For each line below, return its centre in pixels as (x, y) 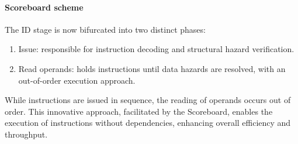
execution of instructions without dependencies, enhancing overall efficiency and (148, 123)
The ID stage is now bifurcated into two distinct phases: (105, 29)
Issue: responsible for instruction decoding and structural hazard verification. (156, 49)
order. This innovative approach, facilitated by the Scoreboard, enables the (139, 111)
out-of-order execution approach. (77, 80)
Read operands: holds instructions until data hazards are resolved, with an (152, 68)
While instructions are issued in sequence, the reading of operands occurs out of (148, 100)
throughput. (26, 134)
